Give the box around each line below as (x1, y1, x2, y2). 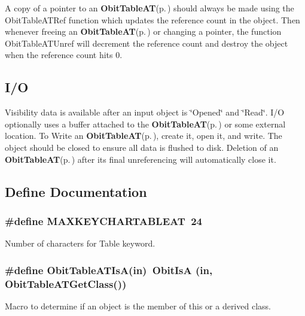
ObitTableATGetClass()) (5, 276, 127, 291)
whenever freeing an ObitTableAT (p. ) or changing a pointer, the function (5, 25, 282, 38)
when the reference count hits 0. (5, 48, 123, 61)
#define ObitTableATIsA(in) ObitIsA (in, (5, 262, 213, 277)
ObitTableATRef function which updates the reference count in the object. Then (5, 13, 300, 26)
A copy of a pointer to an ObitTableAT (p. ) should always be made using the (5, 2, 294, 14)
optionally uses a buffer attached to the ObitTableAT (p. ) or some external (5, 117, 286, 130)
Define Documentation (5, 182, 147, 200)
